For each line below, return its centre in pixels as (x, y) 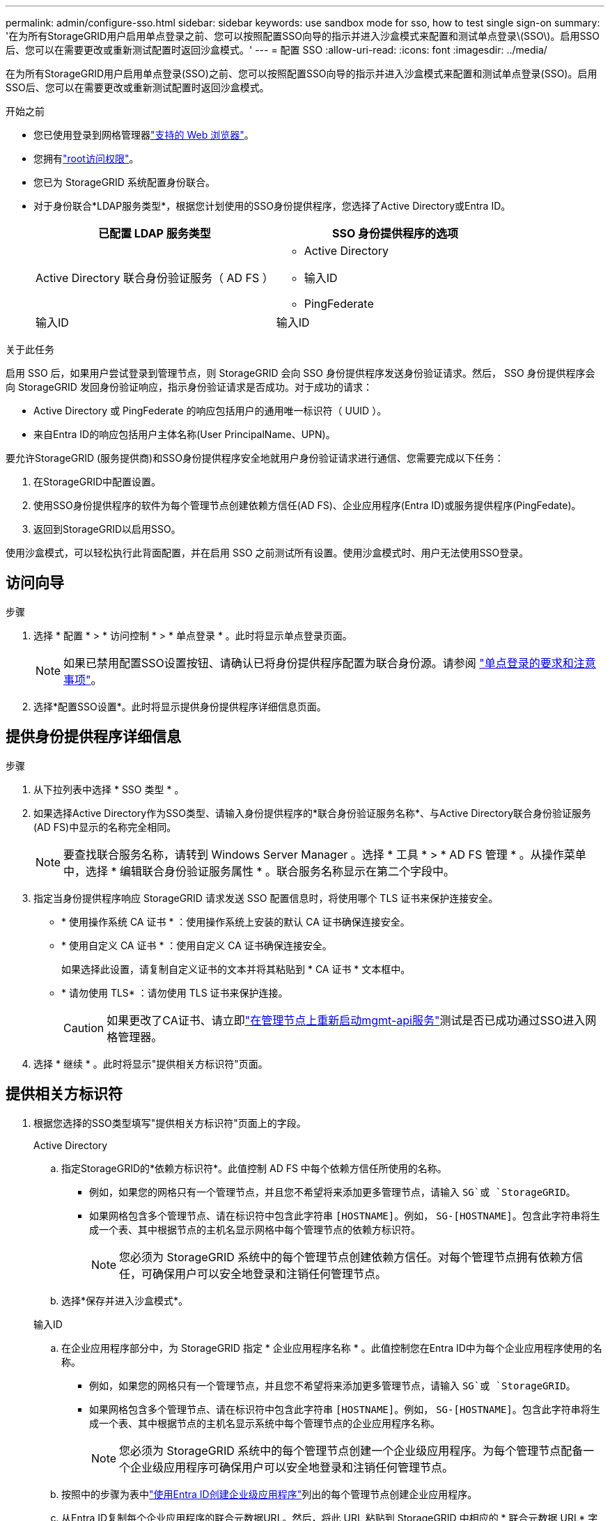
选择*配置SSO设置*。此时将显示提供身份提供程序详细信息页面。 (180, 706)
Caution (84, 1028)
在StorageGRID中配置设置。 (97, 482)
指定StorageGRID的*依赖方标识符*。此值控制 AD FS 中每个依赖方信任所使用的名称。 (254, 1168)
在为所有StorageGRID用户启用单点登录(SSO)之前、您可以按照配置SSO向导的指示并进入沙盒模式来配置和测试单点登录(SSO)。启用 (302, 73)
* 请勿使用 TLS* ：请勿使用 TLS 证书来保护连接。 (175, 992)
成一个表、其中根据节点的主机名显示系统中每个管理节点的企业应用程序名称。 (265, 1423)
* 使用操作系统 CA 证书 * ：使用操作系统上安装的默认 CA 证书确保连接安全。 (236, 921)
